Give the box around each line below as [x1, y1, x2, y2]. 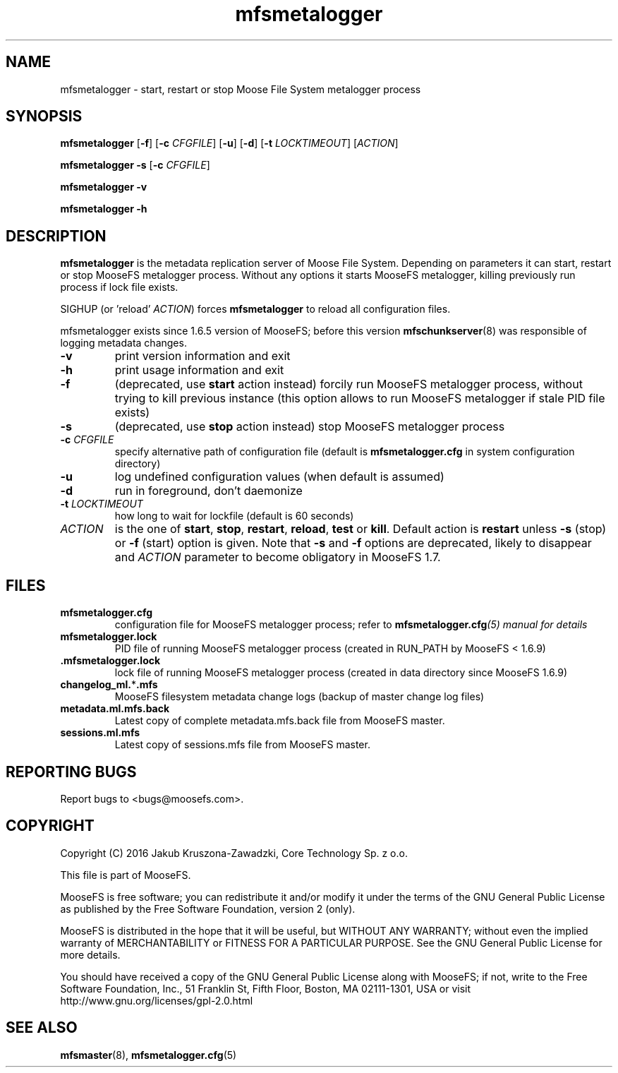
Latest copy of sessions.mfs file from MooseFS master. [114, 738, 370, 751]
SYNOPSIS [6, 107, 83, 126]
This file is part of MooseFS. [60, 868, 191, 881]
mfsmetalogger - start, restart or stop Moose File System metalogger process [60, 83, 421, 95]
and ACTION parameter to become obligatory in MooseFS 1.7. [114, 550, 441, 565]
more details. [60, 948, 121, 961]
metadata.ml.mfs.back [60, 702, 170, 715]
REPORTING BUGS [6, 762, 137, 781]
